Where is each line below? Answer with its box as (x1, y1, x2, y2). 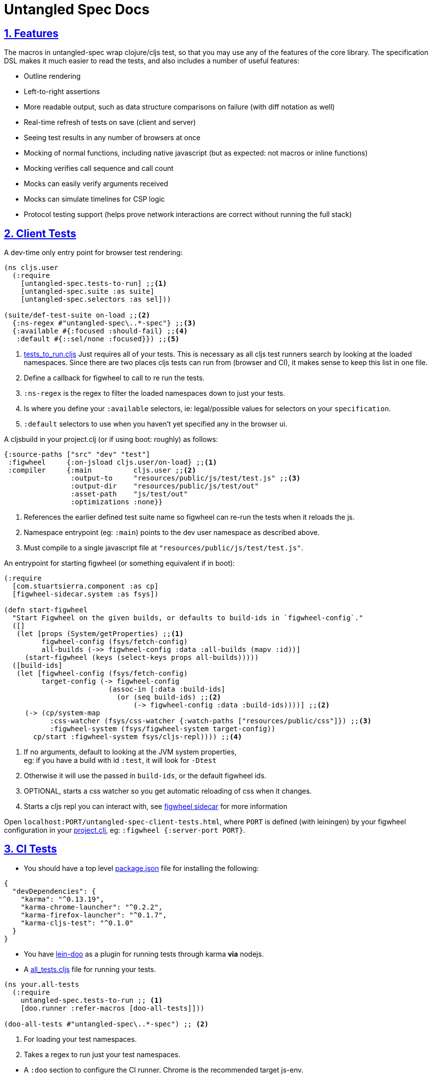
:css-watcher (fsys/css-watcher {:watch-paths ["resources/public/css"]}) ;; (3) (50, 717, 372, 725)
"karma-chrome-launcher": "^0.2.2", (20, 903, 163, 911)
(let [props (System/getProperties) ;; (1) (16, 630, 184, 638)
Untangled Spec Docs (4, 1, 150, 18)
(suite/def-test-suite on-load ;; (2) (4, 311, 151, 320)
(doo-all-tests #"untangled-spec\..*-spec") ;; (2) (4, 1020, 209, 1028)
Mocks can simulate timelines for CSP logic (24, 195, 165, 204)
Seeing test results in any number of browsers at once (24, 133, 201, 142)
